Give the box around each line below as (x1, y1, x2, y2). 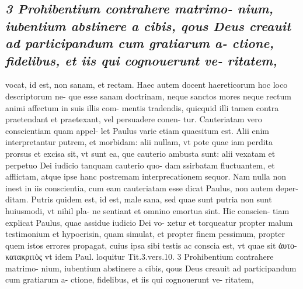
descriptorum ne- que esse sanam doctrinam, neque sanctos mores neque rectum (5, 90, 291, 102)
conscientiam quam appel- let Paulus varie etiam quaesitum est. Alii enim (5, 124, 270, 136)
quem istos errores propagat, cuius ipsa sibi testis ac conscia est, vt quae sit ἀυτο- (5, 239, 297, 251)
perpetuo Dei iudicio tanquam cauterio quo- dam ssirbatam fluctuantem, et (5, 159, 275, 171)
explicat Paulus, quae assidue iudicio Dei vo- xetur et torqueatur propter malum (5, 216, 293, 228)
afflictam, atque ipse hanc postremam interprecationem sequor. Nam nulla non (5, 170, 287, 183)
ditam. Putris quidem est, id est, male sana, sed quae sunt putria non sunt (5, 193, 272, 205)
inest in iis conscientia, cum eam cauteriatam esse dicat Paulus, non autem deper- (5, 181, 298, 194)
